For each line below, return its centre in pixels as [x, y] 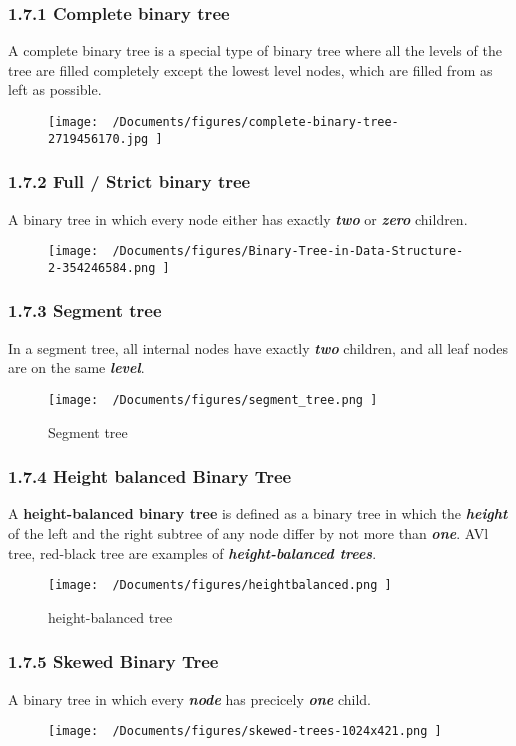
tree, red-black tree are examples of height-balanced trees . [192, 552]
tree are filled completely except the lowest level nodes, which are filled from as [250, 69]
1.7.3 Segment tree [85, 310]
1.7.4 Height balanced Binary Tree [150, 476]
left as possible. [55, 89]
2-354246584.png [102, 267]
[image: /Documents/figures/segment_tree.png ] [213, 399]
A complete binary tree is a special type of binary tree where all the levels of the [255, 50]
